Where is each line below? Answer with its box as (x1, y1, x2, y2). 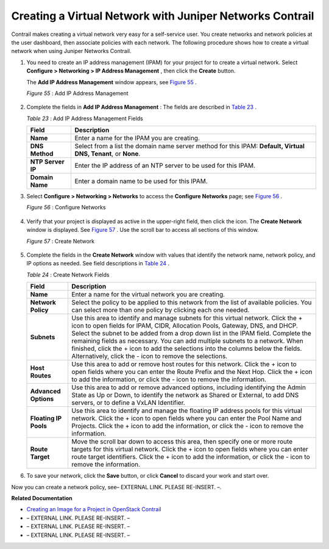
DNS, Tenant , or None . (74, 149, 141, 158)
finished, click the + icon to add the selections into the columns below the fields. (71, 345, 302, 353)
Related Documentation (11, 494, 73, 501)
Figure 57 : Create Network (26, 237, 94, 245)
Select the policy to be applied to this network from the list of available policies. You (71, 298, 312, 307)
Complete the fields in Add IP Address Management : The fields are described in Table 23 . (26, 104, 257, 111)
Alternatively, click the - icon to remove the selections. (71, 352, 228, 361)
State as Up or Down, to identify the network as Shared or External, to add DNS (71, 391, 299, 400)
